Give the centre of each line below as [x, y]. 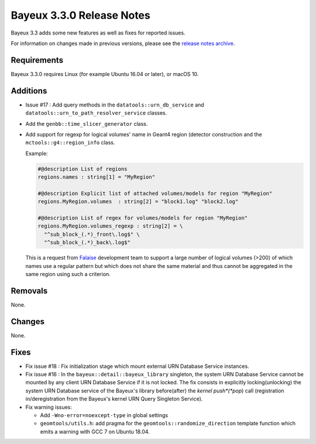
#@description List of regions [83, 169]
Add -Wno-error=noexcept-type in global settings [104, 415]
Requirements [37, 60]
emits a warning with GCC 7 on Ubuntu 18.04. [95, 431]
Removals [29, 290]
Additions [29, 91]
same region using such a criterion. [68, 274]
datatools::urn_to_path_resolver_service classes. [96, 113]
